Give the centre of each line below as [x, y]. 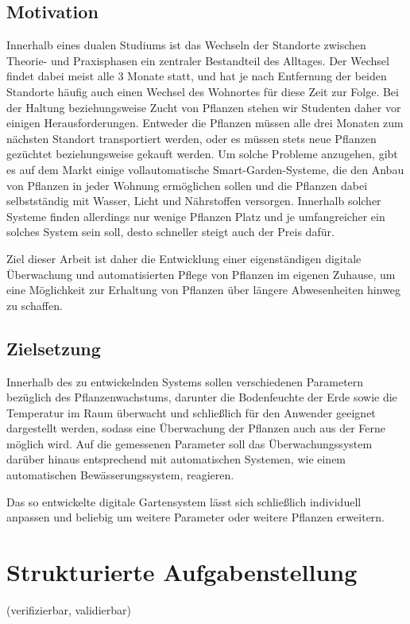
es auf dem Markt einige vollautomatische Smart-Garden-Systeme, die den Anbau [205, 169]
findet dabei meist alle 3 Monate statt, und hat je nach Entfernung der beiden [197, 76]
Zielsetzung [54, 348]
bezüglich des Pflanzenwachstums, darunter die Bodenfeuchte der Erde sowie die [202, 397]
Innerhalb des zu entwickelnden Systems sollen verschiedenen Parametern [185, 381]
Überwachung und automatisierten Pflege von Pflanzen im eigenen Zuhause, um [201, 274]
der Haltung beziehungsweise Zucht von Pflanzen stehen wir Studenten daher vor [204, 107]
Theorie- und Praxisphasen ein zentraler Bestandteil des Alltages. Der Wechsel [198, 60]
